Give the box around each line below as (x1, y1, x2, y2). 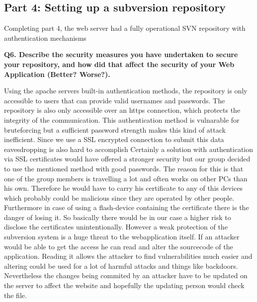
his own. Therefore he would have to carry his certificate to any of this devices (4, 183, 243, 193)
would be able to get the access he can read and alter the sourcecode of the (4, 241, 233, 251)
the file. (4, 290, 27, 300)
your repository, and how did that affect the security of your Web (4, 59, 235, 69)
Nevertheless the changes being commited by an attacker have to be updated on (4, 270, 248, 281)
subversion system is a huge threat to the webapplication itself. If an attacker (4, 231, 240, 242)
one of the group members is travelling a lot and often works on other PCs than (4, 173, 248, 183)
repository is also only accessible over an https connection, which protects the (4, 105, 241, 115)
